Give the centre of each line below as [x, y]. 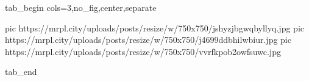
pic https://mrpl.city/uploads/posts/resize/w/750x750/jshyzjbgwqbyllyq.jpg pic [154, 28]
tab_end [21, 72]
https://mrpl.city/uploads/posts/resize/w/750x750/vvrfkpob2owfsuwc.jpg [143, 51]
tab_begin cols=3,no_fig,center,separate [81, 7]
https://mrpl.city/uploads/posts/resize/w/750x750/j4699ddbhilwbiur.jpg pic [148, 40]
